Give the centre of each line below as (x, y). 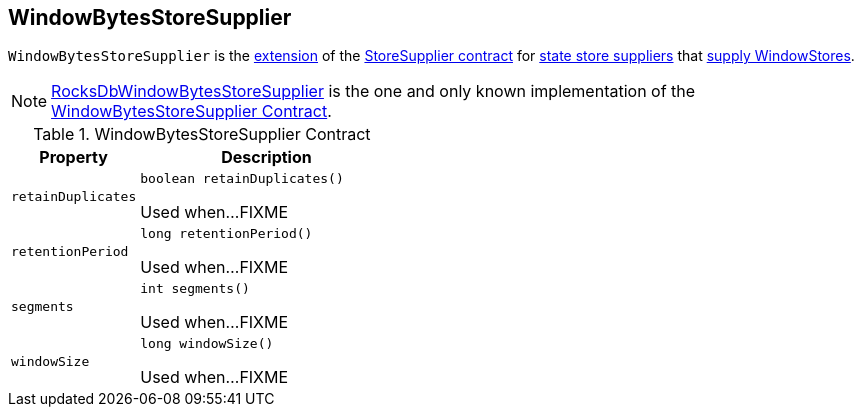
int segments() (195, 289)
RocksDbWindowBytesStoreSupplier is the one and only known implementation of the (373, 91)
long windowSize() (207, 344)
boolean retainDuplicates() (242, 179)
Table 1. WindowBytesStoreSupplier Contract (202, 134)
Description (266, 157)
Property (73, 157)
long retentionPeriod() (226, 234)
